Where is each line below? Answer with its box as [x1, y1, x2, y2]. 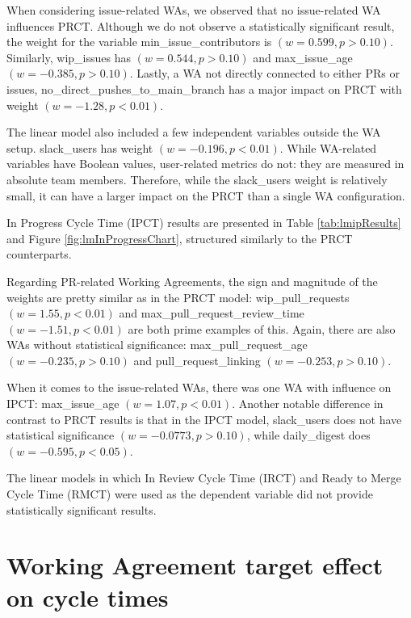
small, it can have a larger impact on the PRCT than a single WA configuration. [6, 187, 405, 204]
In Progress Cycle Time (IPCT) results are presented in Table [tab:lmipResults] [6, 214, 401, 231]
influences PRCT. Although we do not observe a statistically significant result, [6, 17, 395, 34]
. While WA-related [279, 139, 377, 156]
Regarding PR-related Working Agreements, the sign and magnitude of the [6, 272, 378, 289]
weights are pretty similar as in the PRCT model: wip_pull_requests [6, 288, 350, 305]
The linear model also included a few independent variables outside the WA [6, 124, 381, 141]
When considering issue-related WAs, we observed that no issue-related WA [6, 2, 381, 18]
